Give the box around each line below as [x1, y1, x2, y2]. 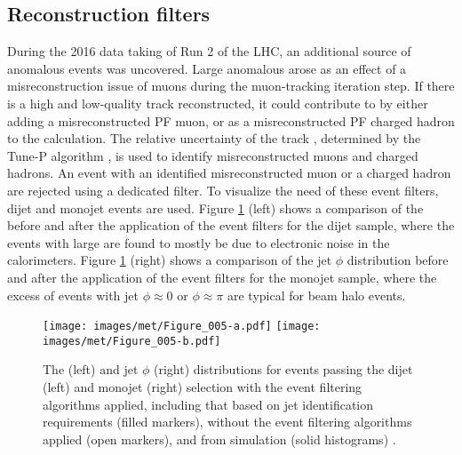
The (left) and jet [43, 360, 139, 379]
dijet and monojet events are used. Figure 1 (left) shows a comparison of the [7, 198, 424, 217]
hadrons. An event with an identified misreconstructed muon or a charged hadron [7, 164, 451, 182]
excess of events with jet [7, 285, 139, 304]
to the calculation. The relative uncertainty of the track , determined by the [7, 129, 421, 148]
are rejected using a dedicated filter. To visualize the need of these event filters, [7, 180, 439, 199]
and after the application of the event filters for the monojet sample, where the [7, 267, 437, 286]
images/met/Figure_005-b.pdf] [43, 334, 221, 347]
